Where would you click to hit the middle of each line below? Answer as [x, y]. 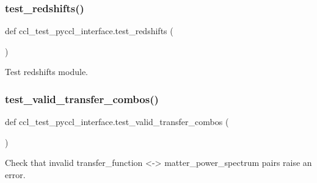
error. [15, 174]
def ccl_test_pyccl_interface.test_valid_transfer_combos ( [117, 122]
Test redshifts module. [46, 72]
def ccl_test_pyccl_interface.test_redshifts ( [89, 31]
